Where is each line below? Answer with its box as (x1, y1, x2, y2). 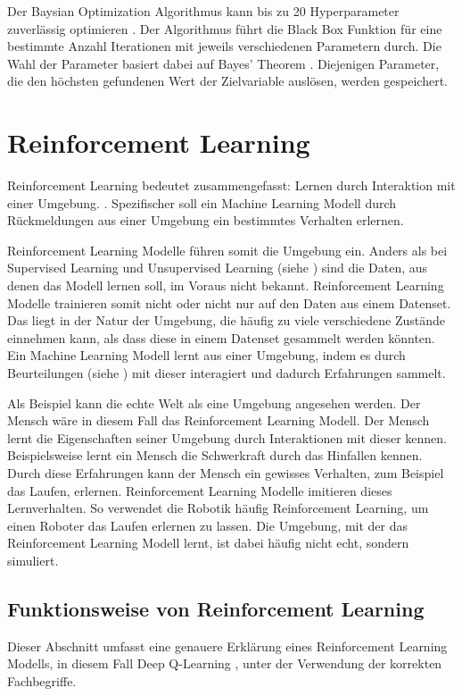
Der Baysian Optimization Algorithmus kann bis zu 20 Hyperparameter (7, 2, 400, 20)
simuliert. (7, 550, 59, 569)
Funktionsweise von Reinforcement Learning (7, 594, 425, 622)
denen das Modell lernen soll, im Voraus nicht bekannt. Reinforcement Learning (7, 276, 444, 295)
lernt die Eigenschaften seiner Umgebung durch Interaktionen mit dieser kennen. (7, 428, 447, 447)
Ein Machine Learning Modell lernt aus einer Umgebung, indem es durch (7, 346, 406, 365)
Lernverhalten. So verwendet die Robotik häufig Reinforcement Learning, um (7, 499, 429, 517)
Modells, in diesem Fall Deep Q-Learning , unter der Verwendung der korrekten (7, 654, 442, 673)
